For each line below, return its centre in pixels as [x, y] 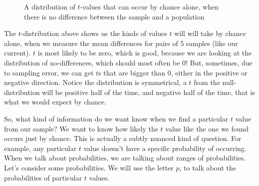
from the [207, 82]
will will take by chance [210, 33]
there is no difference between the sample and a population [114, 16]
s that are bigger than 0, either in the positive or [173, 72]
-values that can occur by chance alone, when [149, 6]
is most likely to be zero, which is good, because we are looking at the [145, 53]
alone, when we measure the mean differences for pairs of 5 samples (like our [121, 43]
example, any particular [40, 148]
